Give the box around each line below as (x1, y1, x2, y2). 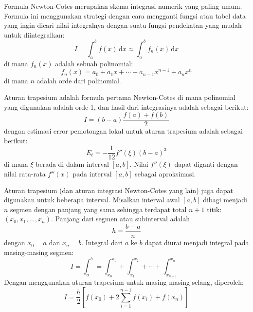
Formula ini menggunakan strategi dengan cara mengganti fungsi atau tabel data (4, 10, 246, 20)
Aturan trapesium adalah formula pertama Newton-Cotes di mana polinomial (4, 92, 235, 102)
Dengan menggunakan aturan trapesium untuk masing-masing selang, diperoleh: (4, 276, 244, 287)
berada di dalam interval (36, 159, 109, 169)
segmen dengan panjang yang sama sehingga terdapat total (10, 204, 187, 214)
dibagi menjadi (203, 195, 247, 205)
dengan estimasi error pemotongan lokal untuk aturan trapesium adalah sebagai (4, 126, 243, 136)
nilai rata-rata (4, 169, 46, 179)
